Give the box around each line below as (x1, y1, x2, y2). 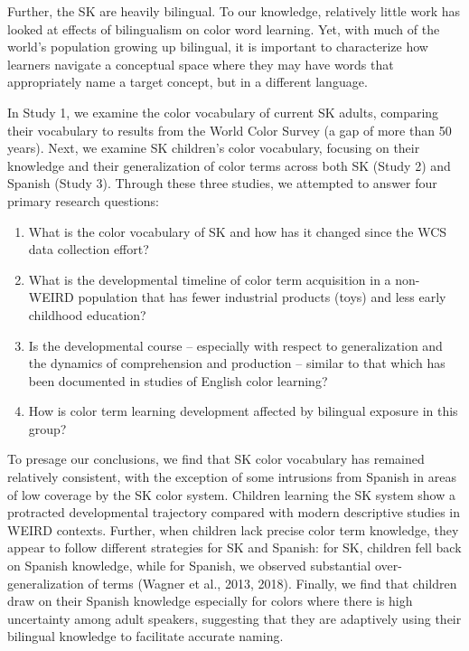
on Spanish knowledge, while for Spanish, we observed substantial (7, 556, 371, 575)
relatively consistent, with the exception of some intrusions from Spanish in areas (7, 467, 456, 486)
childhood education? (28, 305, 146, 324)
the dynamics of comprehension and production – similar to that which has (28, 354, 446, 373)
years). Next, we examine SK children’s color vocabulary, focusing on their (7, 138, 420, 157)
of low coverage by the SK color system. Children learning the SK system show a (7, 485, 455, 504)
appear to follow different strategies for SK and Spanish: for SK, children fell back (7, 538, 462, 557)
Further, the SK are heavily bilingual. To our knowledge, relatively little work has (7, 2, 461, 20)
